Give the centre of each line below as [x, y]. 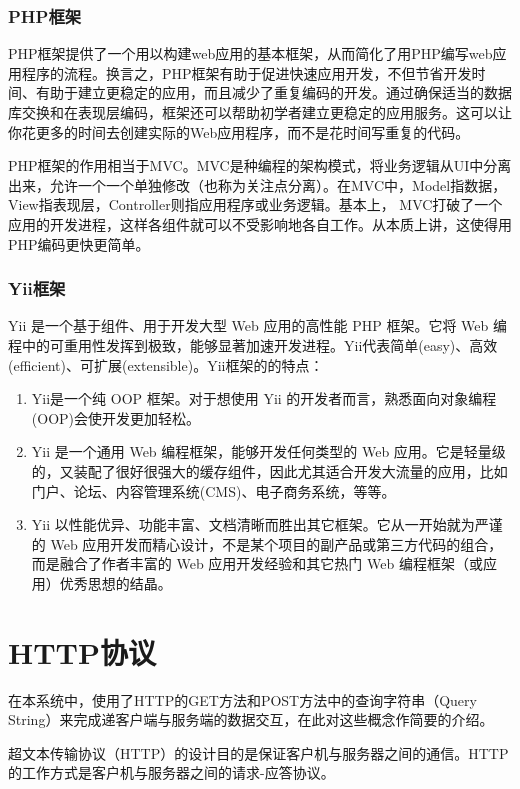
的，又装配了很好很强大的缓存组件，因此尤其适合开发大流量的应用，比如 [269, 470]
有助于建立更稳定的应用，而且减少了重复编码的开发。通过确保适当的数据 [273, 92]
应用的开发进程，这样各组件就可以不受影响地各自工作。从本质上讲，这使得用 [260, 223]
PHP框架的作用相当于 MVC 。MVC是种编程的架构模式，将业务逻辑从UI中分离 [260, 165]
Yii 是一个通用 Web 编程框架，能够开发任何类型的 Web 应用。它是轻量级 [268, 451]
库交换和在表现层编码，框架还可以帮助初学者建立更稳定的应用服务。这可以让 [260, 112]
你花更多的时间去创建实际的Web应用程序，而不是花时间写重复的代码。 [239, 131]
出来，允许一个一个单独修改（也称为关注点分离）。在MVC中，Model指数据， [257, 184]
